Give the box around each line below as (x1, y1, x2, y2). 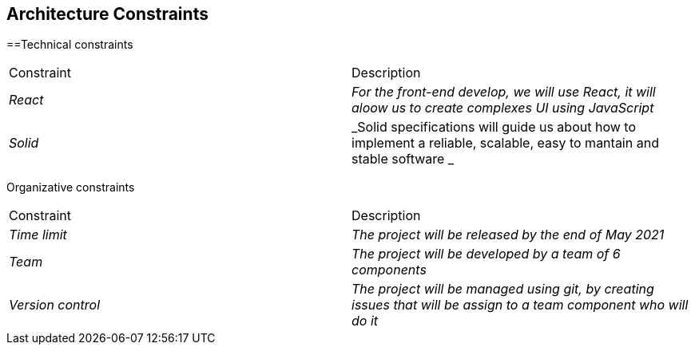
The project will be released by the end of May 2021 (351, 227, 665, 243)
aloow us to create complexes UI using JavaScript (351, 100, 654, 116)
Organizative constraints (6, 180, 135, 195)
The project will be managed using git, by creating (351, 281, 654, 298)
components (351, 262, 427, 278)
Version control (9, 297, 101, 314)
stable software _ (351, 151, 455, 168)
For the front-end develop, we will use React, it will (351, 84, 656, 101)
